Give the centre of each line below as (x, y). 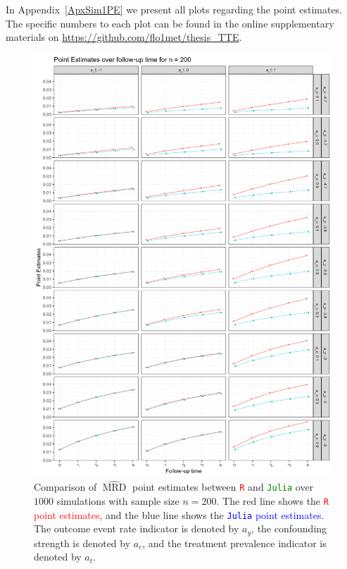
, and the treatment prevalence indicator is (234, 543)
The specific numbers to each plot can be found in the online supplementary (170, 23)
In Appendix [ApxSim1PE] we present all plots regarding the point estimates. (174, 9)
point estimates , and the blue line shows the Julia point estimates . (179, 514)
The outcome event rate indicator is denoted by (137, 528)
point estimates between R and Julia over (223, 487)
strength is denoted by (82, 543)
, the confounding (289, 528)
